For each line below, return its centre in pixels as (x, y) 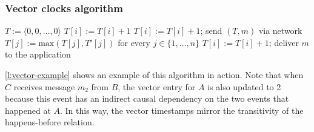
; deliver (284, 42)
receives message (44, 86)
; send (211, 31)
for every (134, 42)
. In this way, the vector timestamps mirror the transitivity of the (182, 110)
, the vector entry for (157, 86)
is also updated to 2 (244, 86)
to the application (38, 54)
